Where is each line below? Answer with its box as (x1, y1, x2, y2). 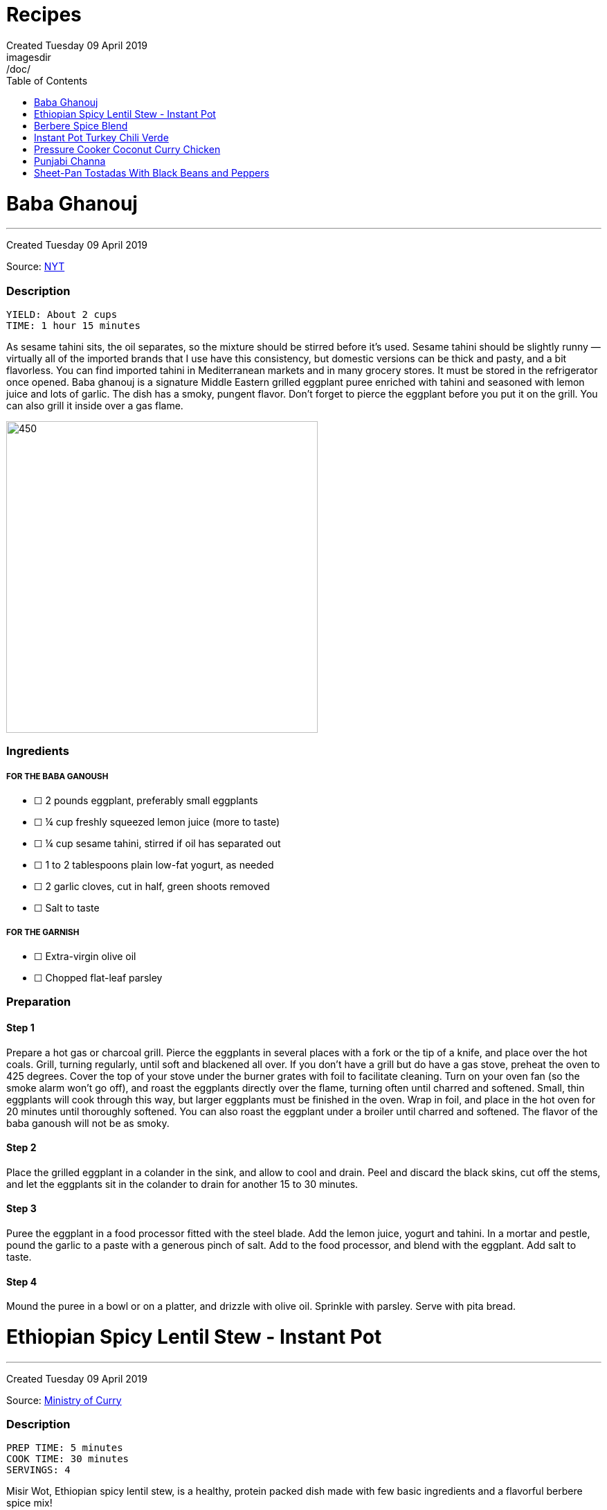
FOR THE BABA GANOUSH (6, 771, 109, 781)
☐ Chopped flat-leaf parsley (34, 971, 163, 984)
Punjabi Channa (34, 154, 106, 167)
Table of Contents (6, 74, 88, 87)
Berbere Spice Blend (34, 119, 128, 132)
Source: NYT (6, 260, 65, 273)
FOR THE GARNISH (6, 927, 80, 937)
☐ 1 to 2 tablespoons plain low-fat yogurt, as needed (34, 859, 274, 871)
